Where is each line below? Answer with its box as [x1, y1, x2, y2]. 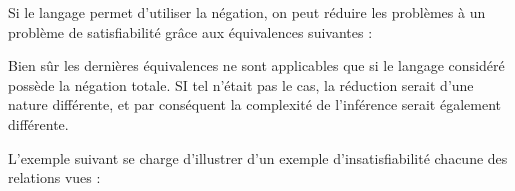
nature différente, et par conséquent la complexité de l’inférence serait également [8, 94, 502, 115]
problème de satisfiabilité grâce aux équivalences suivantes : [8, 21, 373, 42]
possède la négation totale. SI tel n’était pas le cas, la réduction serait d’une [8, 74, 474, 95]
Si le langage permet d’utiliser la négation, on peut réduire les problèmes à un [8, 2, 486, 22]
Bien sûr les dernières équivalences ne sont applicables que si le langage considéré [8, 55, 505, 76]
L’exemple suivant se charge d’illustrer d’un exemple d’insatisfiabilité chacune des [8, 147, 508, 168]
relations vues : [8, 167, 101, 188]
